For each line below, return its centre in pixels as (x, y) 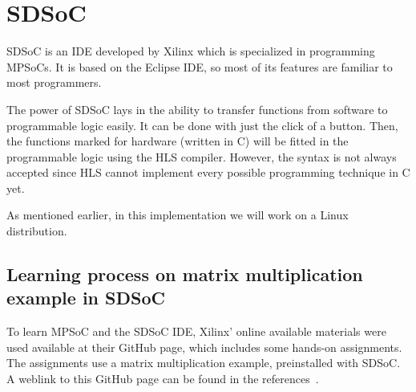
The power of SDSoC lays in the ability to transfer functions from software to (197, 109)
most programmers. (54, 82)
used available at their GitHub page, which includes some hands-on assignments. (204, 347)
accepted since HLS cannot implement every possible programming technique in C (208, 172)
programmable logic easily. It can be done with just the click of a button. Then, (202, 125)
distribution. (37, 231)
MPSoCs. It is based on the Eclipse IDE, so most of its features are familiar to (200, 66)
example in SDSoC (86, 298)
